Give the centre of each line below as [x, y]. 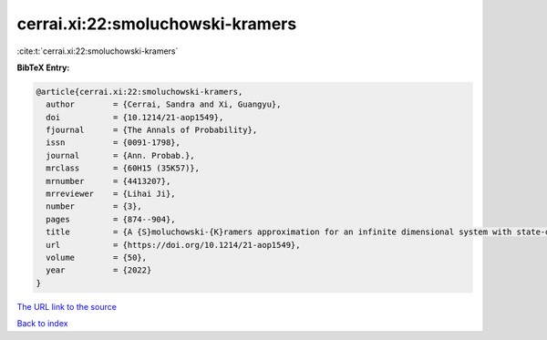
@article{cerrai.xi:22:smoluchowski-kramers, [139, 92]
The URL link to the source [67, 306]
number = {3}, [94, 206]
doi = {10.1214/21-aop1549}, [135, 117]
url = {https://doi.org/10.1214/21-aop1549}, [173, 245]
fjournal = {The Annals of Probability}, [152, 130]
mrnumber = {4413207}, [108, 181]
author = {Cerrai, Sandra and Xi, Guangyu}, [164, 104]
